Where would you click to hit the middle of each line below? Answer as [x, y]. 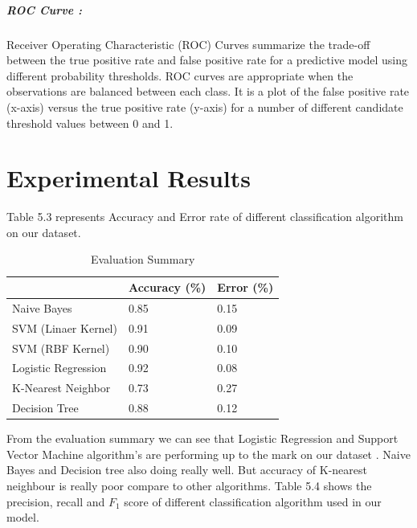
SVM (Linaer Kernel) [65, 327]
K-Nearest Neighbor [61, 388]
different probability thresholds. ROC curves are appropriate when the [180, 75]
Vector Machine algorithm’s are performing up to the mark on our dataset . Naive [208, 454]
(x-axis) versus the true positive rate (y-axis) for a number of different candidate [205, 106]
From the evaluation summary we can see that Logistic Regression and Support [202, 438]
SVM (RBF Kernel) [61, 348]
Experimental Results [129, 178]
